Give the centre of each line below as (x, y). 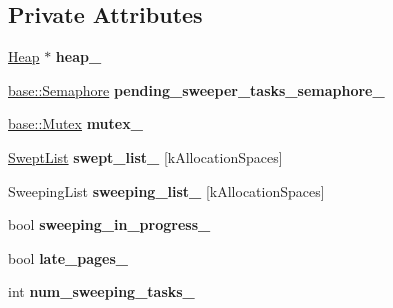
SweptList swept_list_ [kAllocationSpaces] (145, 156)
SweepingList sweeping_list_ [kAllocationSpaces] (166, 190)
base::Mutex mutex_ (75, 123)
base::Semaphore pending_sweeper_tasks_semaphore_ (196, 89)
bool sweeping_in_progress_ (109, 224)
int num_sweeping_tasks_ (101, 291)
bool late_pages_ (68, 257)
